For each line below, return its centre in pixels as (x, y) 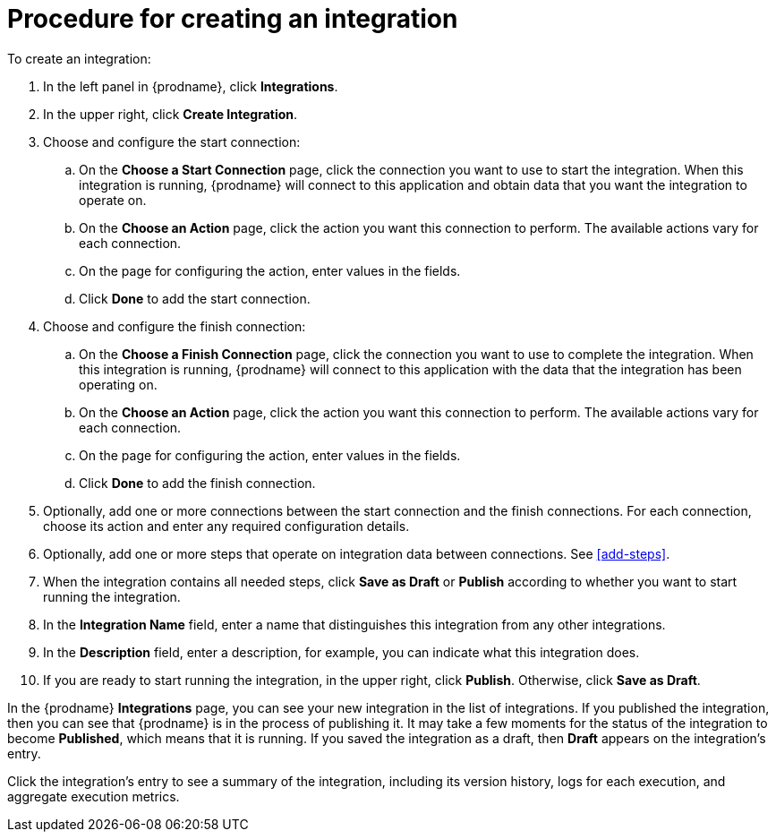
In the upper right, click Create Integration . (171, 114)
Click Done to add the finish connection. (197, 483)
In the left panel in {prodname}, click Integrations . (191, 86)
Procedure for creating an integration (233, 19)
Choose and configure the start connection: (172, 141)
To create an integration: (79, 58)
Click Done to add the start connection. (195, 298)
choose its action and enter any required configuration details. (226, 526)
